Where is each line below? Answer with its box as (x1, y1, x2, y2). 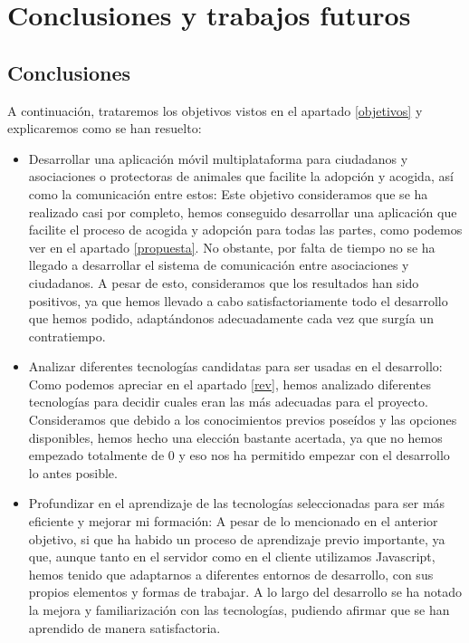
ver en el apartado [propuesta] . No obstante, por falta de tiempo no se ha (28, 237, 435, 256)
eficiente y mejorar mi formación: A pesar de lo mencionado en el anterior (28, 512, 438, 531)
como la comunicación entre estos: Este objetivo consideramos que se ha (28, 184, 428, 203)
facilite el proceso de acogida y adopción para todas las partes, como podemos (28, 220, 463, 239)
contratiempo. (28, 326, 106, 345)
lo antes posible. (28, 463, 118, 482)
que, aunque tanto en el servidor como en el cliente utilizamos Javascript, (28, 547, 435, 566)
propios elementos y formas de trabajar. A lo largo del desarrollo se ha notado (28, 582, 463, 601)
